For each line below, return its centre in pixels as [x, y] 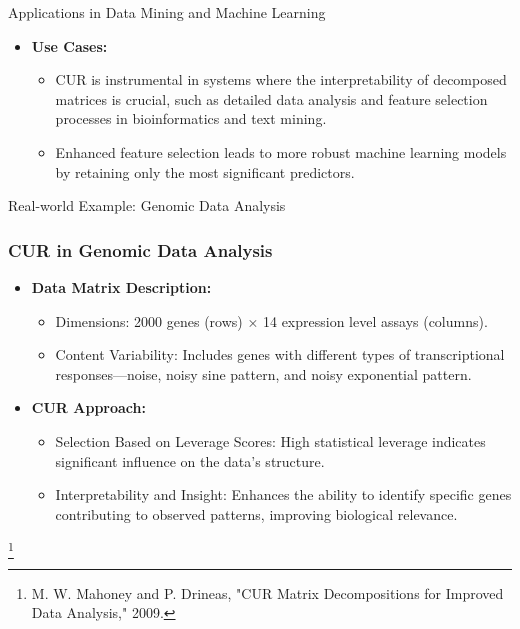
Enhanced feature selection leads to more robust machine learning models [281, 151]
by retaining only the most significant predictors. [205, 171]
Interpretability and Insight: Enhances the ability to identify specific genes [283, 494]
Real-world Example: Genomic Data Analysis [147, 205]
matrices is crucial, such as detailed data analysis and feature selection [271, 98]
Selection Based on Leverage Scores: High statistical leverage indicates [270, 440]
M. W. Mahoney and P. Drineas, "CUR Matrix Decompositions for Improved [267, 592]
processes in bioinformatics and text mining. [191, 118]
